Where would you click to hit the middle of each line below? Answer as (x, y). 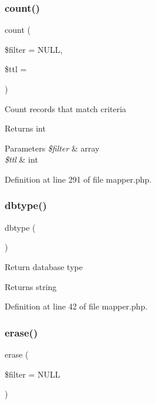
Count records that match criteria (66, 108)
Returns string (31, 286)
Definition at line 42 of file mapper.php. (76, 306)
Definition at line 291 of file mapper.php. (78, 179)
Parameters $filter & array (52, 148)
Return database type (44, 266)
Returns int (25, 128)
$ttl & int (21, 159)
